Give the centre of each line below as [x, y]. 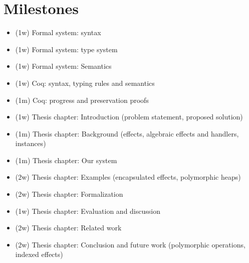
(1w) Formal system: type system [66, 49]
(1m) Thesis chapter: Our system [66, 160]
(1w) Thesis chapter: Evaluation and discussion [88, 211]
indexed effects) [39, 254]
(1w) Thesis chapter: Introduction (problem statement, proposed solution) [129, 117]
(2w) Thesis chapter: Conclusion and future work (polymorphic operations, [130, 244]
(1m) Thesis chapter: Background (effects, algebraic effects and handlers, [127, 133]
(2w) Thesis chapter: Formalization [69, 194]
